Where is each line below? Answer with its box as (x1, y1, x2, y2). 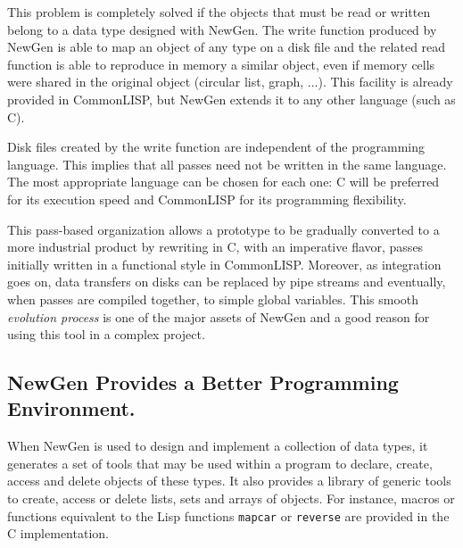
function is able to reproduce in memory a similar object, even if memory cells (7, 54, 435, 73)
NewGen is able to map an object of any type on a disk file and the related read (7, 37, 446, 56)
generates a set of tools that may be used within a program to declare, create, (7, 453, 433, 472)
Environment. (7, 394, 136, 422)
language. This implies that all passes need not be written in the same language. (7, 154, 447, 173)
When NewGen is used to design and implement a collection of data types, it (7, 436, 428, 455)
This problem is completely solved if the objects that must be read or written (7, 3, 431, 21)
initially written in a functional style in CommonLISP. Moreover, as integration (7, 254, 442, 273)
